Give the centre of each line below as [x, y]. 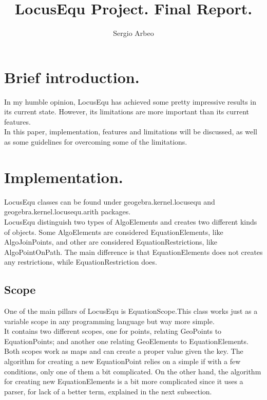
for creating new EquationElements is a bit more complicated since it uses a [124, 381]
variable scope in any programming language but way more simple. [109, 321]
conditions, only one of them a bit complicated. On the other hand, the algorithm [133, 371]
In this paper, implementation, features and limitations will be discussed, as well [131, 132]
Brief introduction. [72, 77]
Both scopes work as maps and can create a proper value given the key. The [124, 351]
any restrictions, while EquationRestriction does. [81, 262]
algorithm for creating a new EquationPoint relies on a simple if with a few [122, 361]
